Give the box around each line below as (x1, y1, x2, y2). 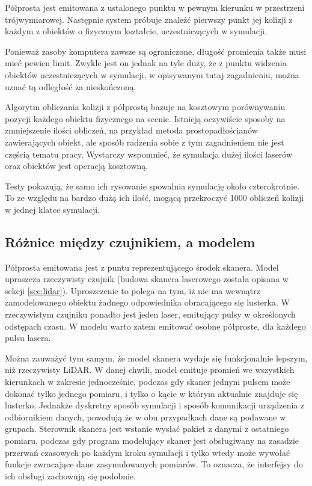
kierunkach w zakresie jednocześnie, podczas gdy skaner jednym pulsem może (5, 375, 290, 388)
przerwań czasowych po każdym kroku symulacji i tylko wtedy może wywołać (5, 446, 290, 458)
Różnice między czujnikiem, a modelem (5, 232, 255, 251)
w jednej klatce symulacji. (5, 203, 100, 215)
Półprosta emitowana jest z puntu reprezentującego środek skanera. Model (5, 260, 279, 273)
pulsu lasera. (5, 331, 51, 344)
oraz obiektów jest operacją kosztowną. (5, 159, 148, 172)
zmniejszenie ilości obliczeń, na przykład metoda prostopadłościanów (5, 124, 258, 137)
